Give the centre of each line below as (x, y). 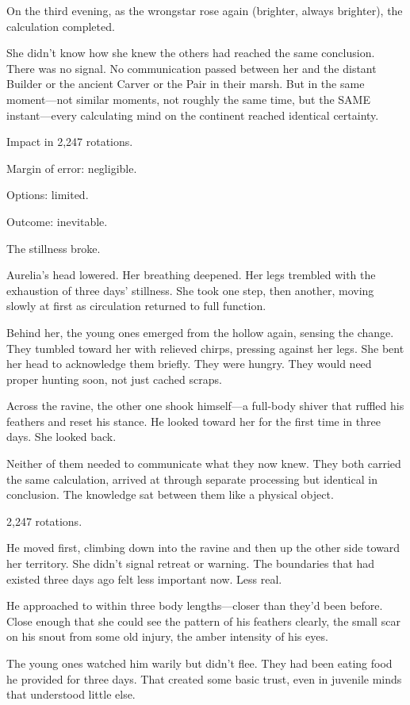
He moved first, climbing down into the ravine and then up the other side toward (203, 548)
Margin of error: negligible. (72, 168)
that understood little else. (71, 694)
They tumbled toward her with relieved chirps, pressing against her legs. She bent (205, 348)
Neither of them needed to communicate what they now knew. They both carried (204, 464)
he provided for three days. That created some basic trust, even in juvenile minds (204, 678)
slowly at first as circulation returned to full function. (136, 306)
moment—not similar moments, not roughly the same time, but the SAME (188, 99)
